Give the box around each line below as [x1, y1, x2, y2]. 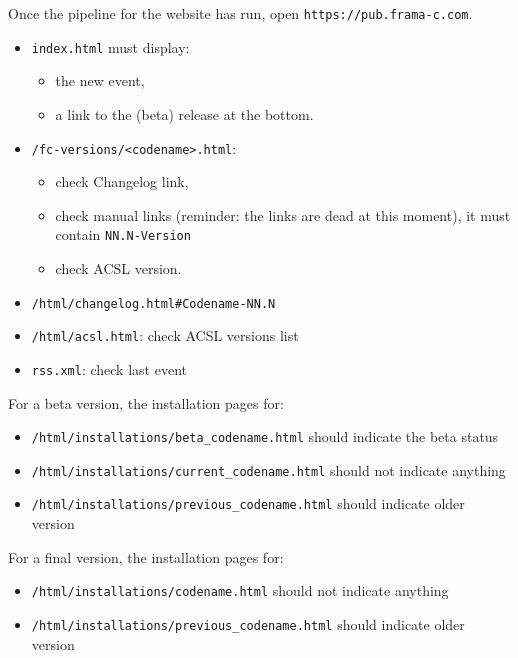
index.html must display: [31, 36, 190, 57]
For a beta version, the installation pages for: [8, 392, 284, 413]
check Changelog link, [55, 171, 189, 192]
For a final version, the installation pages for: [8, 546, 284, 567]
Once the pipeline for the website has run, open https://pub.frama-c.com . [8, 3, 473, 23]
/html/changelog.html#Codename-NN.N [31, 296, 276, 311]
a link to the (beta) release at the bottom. [55, 103, 314, 124]
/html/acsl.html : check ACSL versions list [31, 325, 299, 346]
